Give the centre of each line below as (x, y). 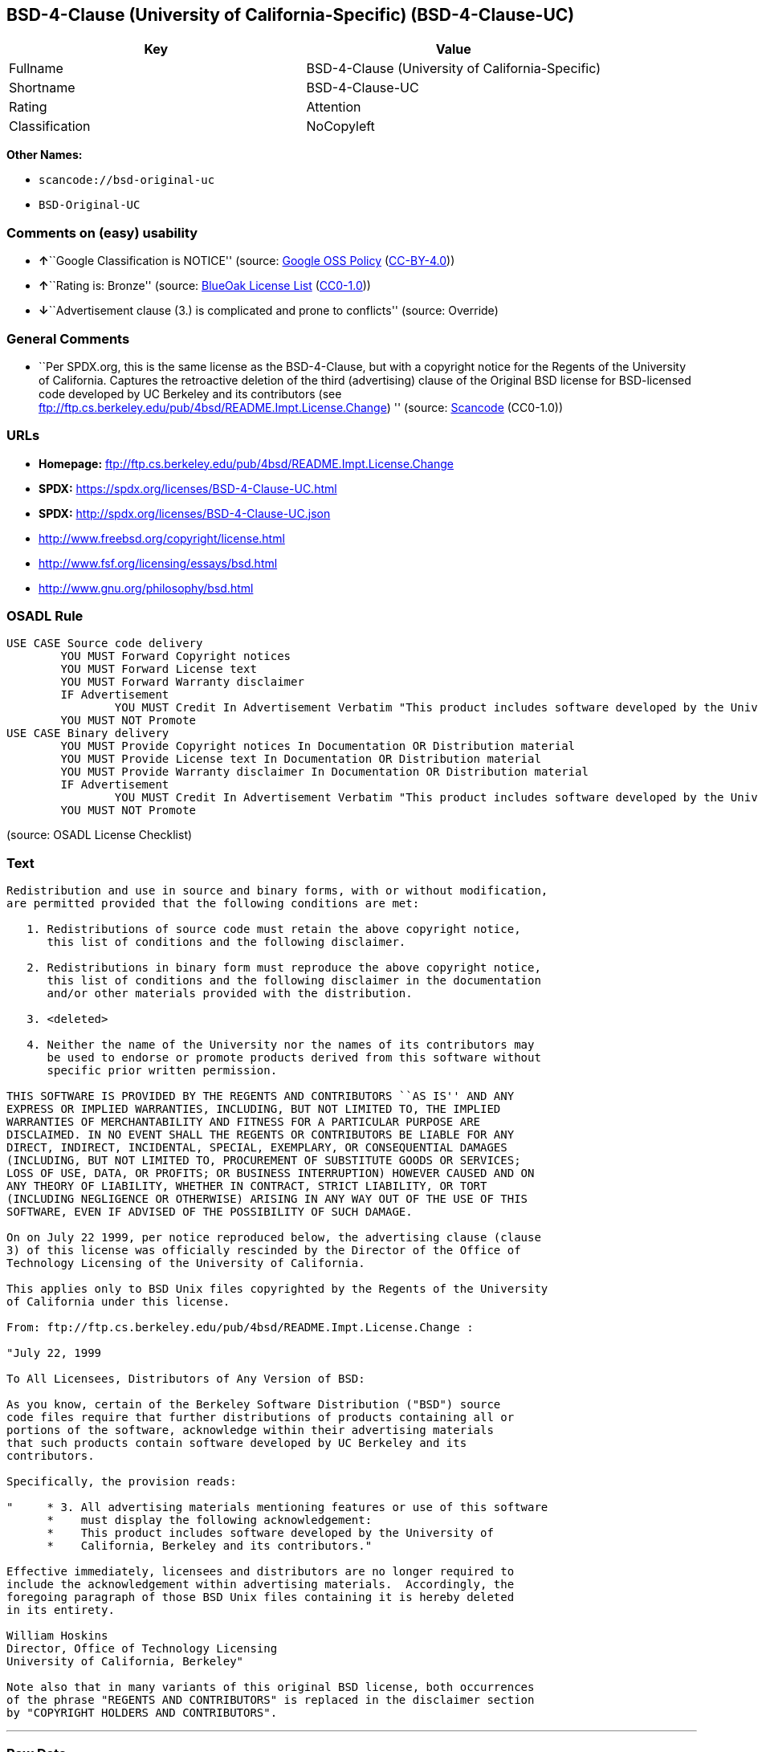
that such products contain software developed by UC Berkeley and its (237, 1443)
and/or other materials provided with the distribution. (230, 994)
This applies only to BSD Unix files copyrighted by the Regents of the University (277, 1289)
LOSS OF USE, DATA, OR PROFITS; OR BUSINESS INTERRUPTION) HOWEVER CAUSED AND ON (271, 1173)
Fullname (36, 69)
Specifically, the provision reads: (122, 1482)
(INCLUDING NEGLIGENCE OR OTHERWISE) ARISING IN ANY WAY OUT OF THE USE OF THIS (267, 1199)
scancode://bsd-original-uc (127, 180)
